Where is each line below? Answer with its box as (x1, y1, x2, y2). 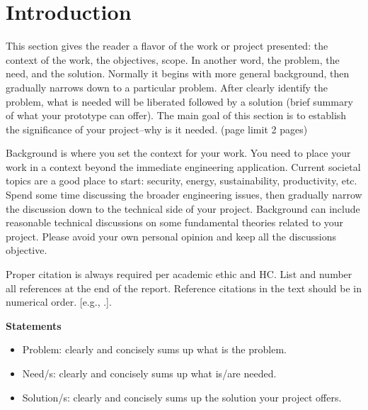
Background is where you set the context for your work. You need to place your (6, 145, 351, 160)
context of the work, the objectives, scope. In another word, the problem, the (6, 52, 340, 67)
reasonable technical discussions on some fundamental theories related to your (6, 215, 344, 230)
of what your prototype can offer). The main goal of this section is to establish (6, 108, 347, 123)
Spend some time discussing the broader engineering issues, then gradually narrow (6, 187, 362, 202)
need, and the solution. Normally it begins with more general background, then (6, 66, 350, 81)
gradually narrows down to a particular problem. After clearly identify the (6, 79, 328, 94)
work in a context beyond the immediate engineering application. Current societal (6, 159, 361, 174)
